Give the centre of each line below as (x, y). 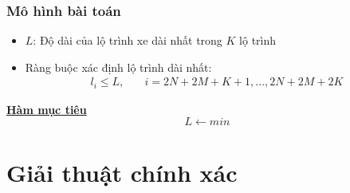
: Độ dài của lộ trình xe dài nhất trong (128, 40)
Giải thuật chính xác (122, 172)
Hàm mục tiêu (47, 109)
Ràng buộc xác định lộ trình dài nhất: (118, 67)
